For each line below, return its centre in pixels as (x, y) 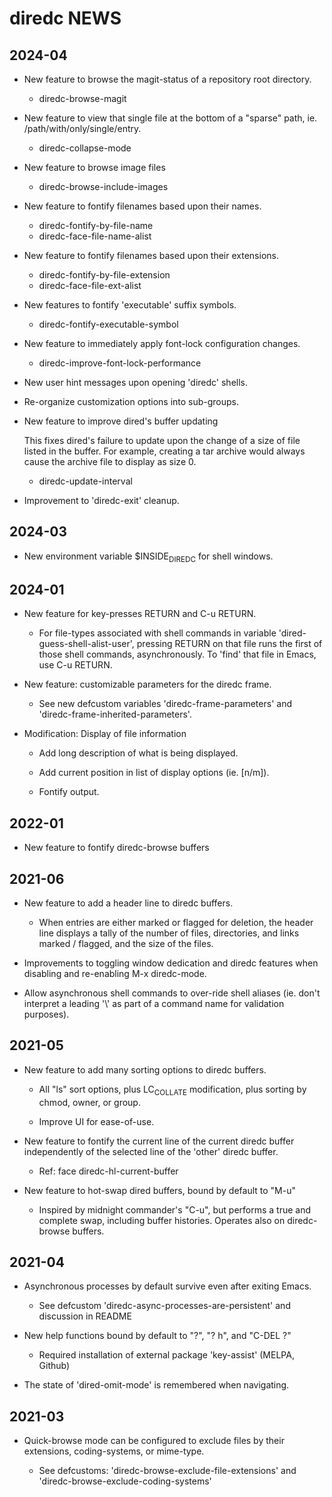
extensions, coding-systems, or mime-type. (114, 1451)
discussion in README (85, 1316)
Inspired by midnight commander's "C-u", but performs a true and (175, 1209)
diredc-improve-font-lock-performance (120, 363)
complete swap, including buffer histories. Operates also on (162, 1220)
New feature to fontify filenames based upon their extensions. (151, 255)
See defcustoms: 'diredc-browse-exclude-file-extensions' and (167, 1471)
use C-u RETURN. (75, 665)
